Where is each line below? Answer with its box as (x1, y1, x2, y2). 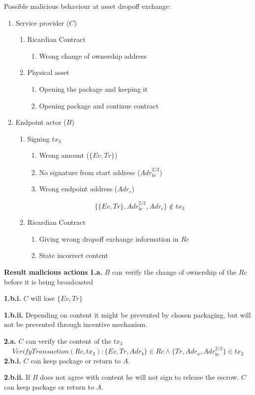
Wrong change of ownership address (39, 50, 147, 61)
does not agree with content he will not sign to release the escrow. (40, 372, 239, 382)
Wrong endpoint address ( (39, 183, 118, 194)
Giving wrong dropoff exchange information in (39, 233, 179, 244)
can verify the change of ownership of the (112, 266, 237, 277)
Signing (27, 133, 50, 144)
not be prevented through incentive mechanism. (4, 319, 148, 329)
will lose (31, 293, 55, 303)
